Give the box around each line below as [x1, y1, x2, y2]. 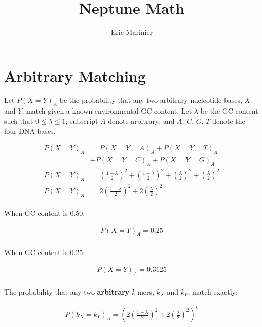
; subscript [65, 116, 98, 126]
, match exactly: [188, 286, 238, 297]
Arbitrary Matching [4, 65, 146, 86]
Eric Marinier [110, 27, 153, 38]
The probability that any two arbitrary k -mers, [4, 286, 154, 297]
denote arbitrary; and [108, 116, 175, 126]
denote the [212, 116, 245, 126]
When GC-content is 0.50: [4, 207, 85, 218]
